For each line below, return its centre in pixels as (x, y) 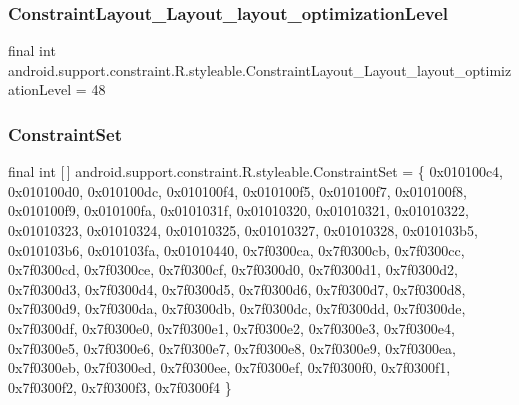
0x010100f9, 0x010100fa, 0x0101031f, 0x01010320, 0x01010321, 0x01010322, (238, 210)
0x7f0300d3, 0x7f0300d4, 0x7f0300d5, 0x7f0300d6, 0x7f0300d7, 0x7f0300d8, (237, 288)
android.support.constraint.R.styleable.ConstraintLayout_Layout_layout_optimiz (260, 69)
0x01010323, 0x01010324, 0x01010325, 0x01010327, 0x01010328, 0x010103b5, (243, 230)
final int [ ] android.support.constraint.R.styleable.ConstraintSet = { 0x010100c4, (256, 171)
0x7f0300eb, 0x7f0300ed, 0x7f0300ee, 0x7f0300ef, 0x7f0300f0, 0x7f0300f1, (229, 367)
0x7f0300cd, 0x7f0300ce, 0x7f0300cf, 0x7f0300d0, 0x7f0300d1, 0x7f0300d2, (233, 269)
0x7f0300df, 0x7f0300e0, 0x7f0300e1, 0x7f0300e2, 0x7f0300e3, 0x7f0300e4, (231, 327)
